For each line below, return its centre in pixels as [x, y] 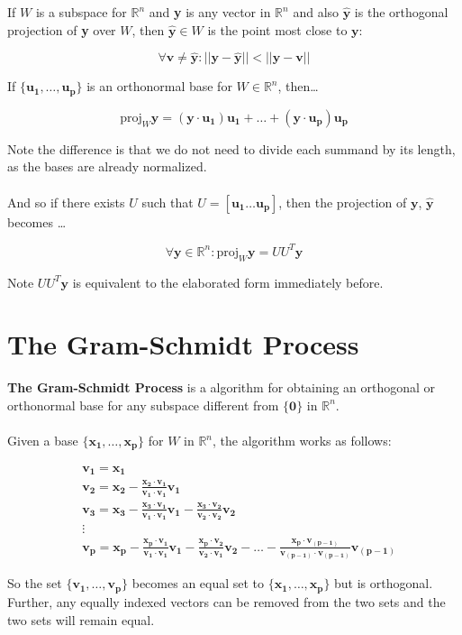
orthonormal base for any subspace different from [143, 405]
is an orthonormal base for [159, 86]
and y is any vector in [210, 12]
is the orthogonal [401, 12]
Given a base [43, 441]
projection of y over [62, 29]
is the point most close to [277, 29]
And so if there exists [66, 202]
